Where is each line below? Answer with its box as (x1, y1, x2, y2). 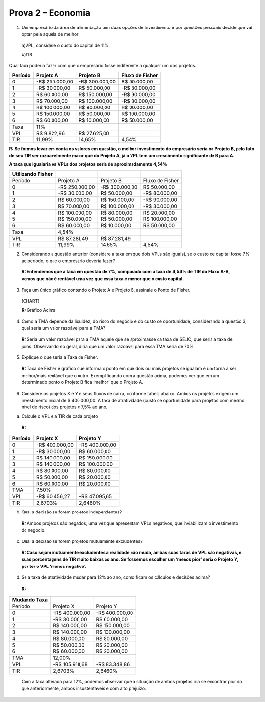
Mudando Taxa (12, 596, 48, 603)
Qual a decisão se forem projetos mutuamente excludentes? (21, 538, 143, 544)
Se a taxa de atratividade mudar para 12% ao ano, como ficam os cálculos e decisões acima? (21, 574, 211, 580)
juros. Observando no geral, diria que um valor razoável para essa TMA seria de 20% (21, 343, 194, 349)
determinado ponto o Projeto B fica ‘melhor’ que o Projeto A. (21, 379, 144, 385)
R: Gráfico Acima (21, 307, 56, 313)
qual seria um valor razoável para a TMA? (21, 325, 106, 331)
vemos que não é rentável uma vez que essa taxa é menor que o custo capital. (21, 275, 184, 282)
